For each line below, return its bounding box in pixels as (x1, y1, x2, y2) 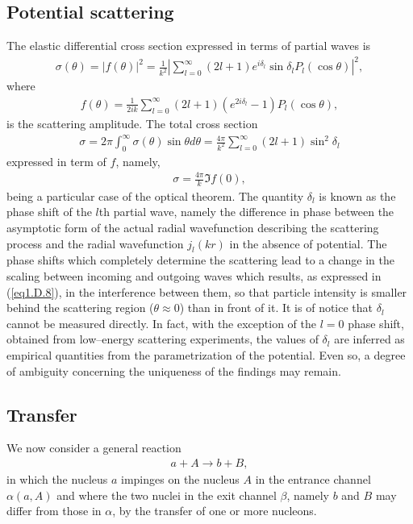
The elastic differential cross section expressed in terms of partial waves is (6, 37, 371, 54)
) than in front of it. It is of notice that (179, 299, 373, 316)
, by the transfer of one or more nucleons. (112, 502, 317, 519)
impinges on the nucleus (121, 471, 240, 487)
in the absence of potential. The (229, 235, 387, 252)
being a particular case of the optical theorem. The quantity (6, 187, 304, 204)
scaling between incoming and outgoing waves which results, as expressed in (6, 268, 382, 285)
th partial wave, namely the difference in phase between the (98, 203, 394, 220)
